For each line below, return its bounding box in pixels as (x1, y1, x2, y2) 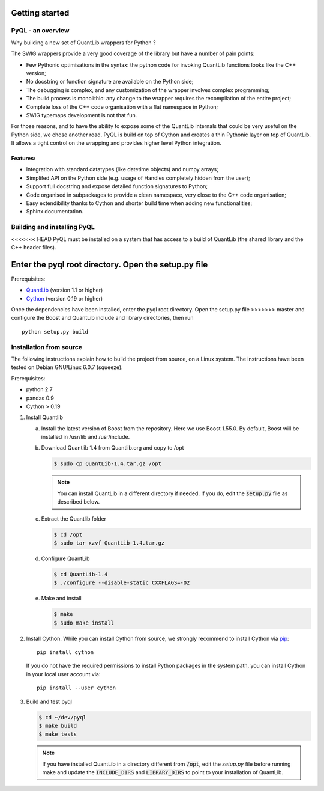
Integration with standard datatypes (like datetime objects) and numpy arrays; (26, 166, 218, 173)
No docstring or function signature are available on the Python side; (26, 78, 194, 85)
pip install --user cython (37, 685, 116, 691)
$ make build (38, 722, 77, 729)
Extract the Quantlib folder (41, 515, 107, 522)
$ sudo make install (53, 619, 114, 626)
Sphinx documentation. (26, 208, 84, 215)
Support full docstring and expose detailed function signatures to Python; (26, 183, 208, 190)
